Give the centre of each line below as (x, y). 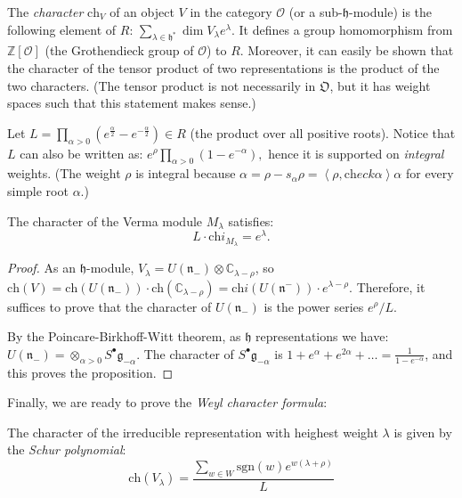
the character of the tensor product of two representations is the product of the (223, 67)
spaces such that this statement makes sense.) (132, 103)
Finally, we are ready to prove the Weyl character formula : (167, 402)
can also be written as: (81, 153)
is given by (423, 432)
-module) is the (391, 12)
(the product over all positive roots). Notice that (323, 132)
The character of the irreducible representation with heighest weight (193, 432)
